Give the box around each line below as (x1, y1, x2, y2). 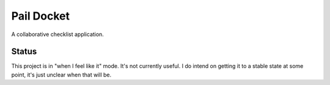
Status (11, 46, 37, 57)
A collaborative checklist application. (11, 31, 104, 38)
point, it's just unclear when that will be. (11, 71, 112, 78)
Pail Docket (11, 9, 70, 23)
